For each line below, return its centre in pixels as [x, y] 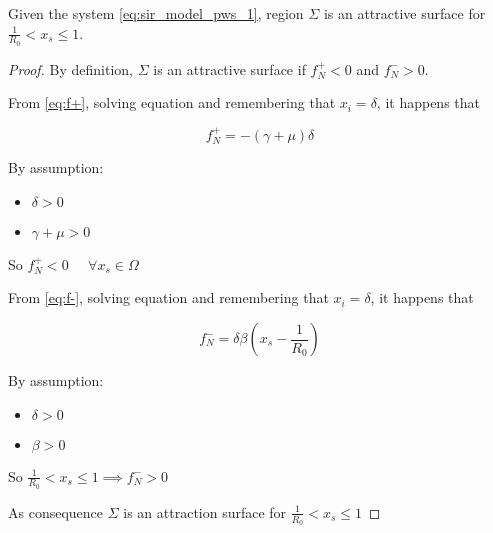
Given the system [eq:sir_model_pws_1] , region [156, 13]
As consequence [56, 511]
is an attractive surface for [404, 13]
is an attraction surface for [205, 511]
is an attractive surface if [229, 68]
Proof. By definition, [70, 68]
